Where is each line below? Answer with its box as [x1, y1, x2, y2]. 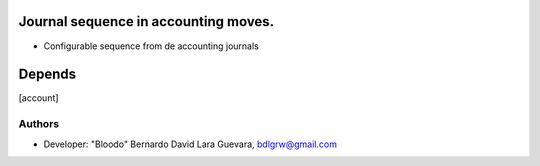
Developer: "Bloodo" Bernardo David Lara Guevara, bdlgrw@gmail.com [43, 138, 337, 150]
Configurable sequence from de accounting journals [43, 40, 259, 52]
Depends [18, 66, 77, 83]
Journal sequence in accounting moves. [18, 13, 275, 30]
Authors [18, 117, 60, 131]
